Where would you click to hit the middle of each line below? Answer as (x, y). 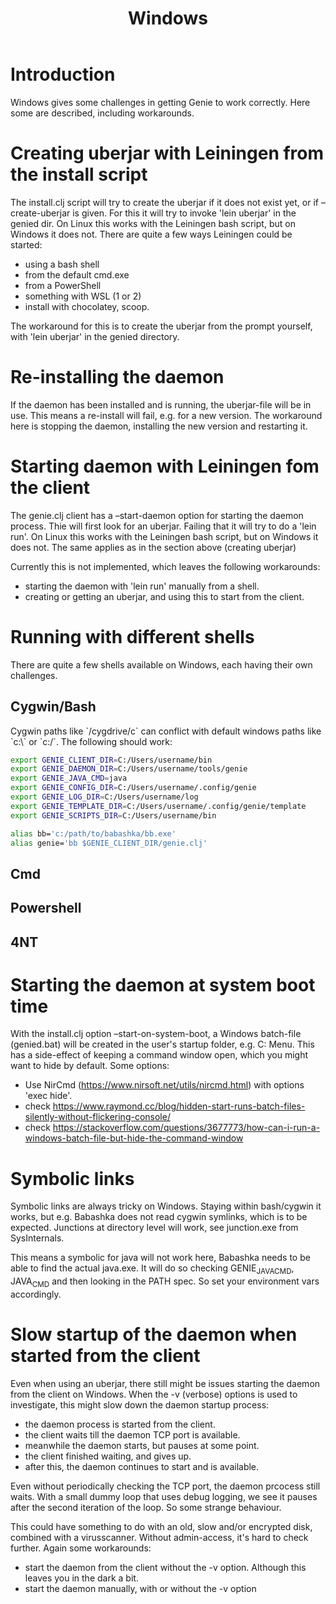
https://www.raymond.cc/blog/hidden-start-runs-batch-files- (179, 1106)
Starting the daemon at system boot (163, 984)
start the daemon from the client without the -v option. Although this (165, 1567)
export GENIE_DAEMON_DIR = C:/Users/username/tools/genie (129, 769)
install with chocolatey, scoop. (87, 306)
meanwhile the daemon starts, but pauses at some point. (142, 1445)
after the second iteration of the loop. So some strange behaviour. (146, 1507)
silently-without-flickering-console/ (97, 1117)
